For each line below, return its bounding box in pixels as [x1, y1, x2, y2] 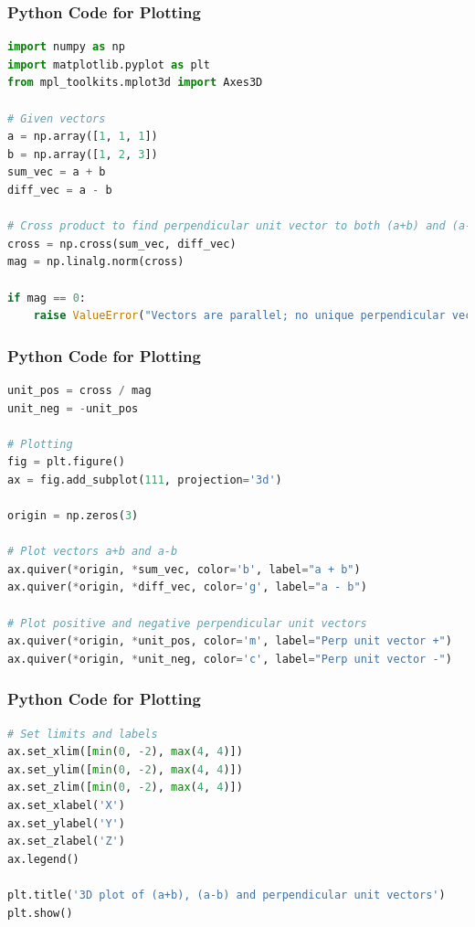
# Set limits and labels [7, 727, 158, 741]
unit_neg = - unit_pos [7, 401, 139, 415]
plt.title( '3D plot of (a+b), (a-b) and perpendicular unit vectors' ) [7, 889, 446, 901]
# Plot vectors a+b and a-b [7, 545, 178, 559]
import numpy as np [7, 40, 125, 54]
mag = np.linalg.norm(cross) [7, 255, 185, 269]
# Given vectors [7, 112, 106, 125]
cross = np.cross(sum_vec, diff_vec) [7, 237, 237, 250]
